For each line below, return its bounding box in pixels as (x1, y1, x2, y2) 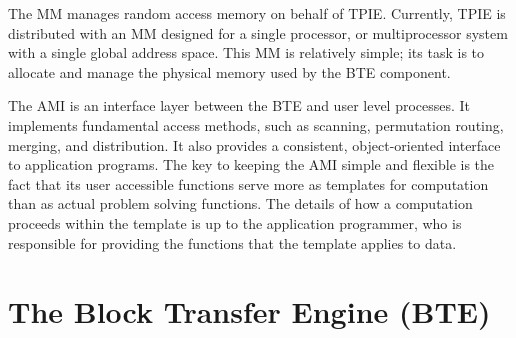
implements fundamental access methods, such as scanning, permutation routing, (8, 114, 504, 135)
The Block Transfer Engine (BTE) (8, 291, 491, 332)
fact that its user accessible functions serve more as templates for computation (8, 173, 489, 194)
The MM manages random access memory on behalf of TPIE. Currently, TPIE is (8, 3, 506, 23)
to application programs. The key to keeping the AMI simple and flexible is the (8, 154, 495, 175)
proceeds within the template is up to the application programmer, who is (8, 212, 462, 233)
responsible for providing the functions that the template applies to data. (8, 232, 457, 253)
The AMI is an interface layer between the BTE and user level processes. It (8, 95, 471, 116)
